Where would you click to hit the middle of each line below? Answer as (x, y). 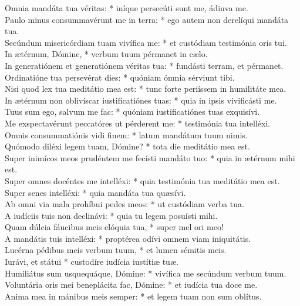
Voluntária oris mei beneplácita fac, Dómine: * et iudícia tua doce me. (131, 285)
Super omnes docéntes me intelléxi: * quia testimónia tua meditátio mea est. (142, 180)
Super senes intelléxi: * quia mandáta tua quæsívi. (95, 192)
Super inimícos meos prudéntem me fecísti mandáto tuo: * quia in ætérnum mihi (150, 157)
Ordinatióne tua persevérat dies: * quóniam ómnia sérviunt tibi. (120, 77)
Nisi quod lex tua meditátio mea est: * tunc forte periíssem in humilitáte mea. (146, 89)
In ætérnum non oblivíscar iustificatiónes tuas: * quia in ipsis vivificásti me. (141, 100)
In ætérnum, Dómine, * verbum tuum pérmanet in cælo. (106, 54)
